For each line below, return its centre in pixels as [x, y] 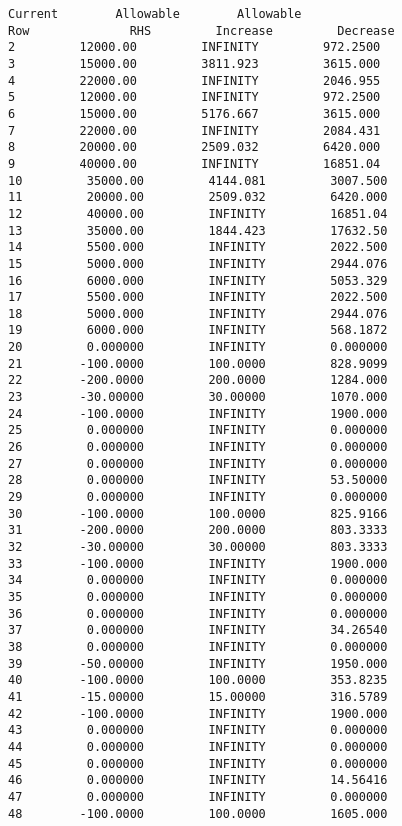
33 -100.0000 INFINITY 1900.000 [198, 563]
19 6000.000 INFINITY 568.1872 [198, 330]
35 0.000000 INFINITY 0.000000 [198, 596]
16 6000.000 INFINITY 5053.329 [198, 280]
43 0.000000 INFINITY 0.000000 [198, 730]
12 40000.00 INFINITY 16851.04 [198, 213]
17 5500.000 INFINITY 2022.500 [198, 297]
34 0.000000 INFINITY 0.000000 [198, 580]
